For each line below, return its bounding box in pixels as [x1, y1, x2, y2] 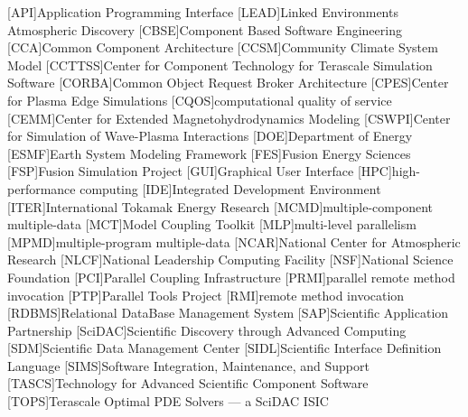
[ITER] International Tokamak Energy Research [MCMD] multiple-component [7, 197, 434, 216]
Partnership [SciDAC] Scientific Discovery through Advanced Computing [7, 320, 407, 339]
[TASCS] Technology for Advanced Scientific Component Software [7, 374, 369, 393]
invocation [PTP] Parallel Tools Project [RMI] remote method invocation [7, 285, 405, 304]
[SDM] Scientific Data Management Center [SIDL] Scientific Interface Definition [7, 338, 442, 357]
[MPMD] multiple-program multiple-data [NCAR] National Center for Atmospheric [7, 232, 461, 251]
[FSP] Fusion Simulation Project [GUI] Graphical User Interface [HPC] [7, 162, 392, 181]
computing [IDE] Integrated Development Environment [80, 179, 381, 198]
